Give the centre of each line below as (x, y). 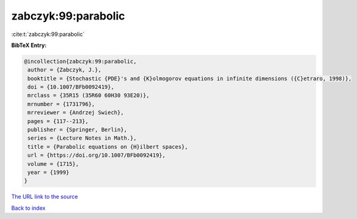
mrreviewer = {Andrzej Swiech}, (76, 113)
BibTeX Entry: (29, 45)
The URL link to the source (45, 197)
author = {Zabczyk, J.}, (65, 70)
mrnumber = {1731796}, (62, 104)
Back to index (28, 208)
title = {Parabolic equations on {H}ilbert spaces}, (108, 147)
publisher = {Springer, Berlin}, (77, 130)
